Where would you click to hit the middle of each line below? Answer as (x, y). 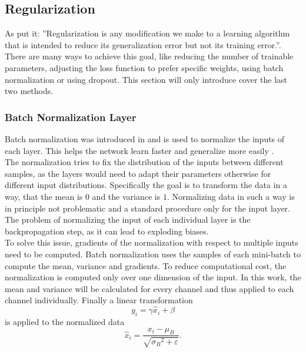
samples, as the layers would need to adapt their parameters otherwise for (138, 173)
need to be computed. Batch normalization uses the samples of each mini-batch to (153, 254)
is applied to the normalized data (65, 321)
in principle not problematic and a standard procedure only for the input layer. (147, 208)
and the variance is (126, 196)
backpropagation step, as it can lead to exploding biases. (107, 231)
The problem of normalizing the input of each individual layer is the (128, 219)
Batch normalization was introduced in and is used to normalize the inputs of (145, 138)
